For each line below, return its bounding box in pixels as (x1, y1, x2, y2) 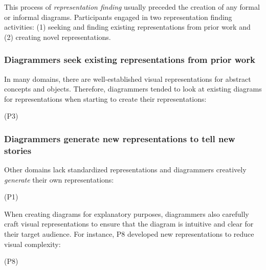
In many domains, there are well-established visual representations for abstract (4, 73, 251, 84)
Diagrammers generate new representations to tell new (4, 132, 235, 145)
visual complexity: (4, 238, 61, 249)
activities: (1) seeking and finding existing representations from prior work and (4, 21, 251, 32)
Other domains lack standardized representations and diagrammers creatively (4, 164, 247, 175)
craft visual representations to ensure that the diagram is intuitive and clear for (4, 218, 254, 229)
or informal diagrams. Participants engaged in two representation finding (4, 11, 232, 22)
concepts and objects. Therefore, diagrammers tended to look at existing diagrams (4, 83, 262, 94)
